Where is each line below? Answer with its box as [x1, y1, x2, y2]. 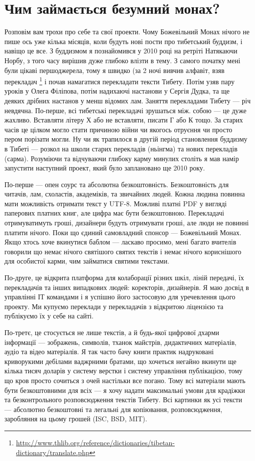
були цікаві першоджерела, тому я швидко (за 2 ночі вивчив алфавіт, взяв [4, 65, 225, 75]
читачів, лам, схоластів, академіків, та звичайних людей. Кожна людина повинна [4, 189, 245, 199]
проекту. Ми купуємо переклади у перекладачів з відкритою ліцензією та [4, 301, 224, 311]
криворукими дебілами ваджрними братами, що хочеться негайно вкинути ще [4, 356, 236, 366]
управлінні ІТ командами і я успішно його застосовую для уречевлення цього [4, 291, 235, 302]
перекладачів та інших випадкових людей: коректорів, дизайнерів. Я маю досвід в [4, 282, 249, 292]
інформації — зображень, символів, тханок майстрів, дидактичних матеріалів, [4, 337, 237, 347]
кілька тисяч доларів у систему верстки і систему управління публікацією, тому [4, 365, 243, 376]
